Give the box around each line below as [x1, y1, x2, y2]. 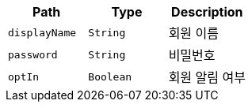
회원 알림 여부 [168, 69, 246, 85]
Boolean [88, 70, 132, 83]
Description [171, 4, 243, 20]
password [8, 48, 58, 61]
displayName [8, 26, 77, 39]
